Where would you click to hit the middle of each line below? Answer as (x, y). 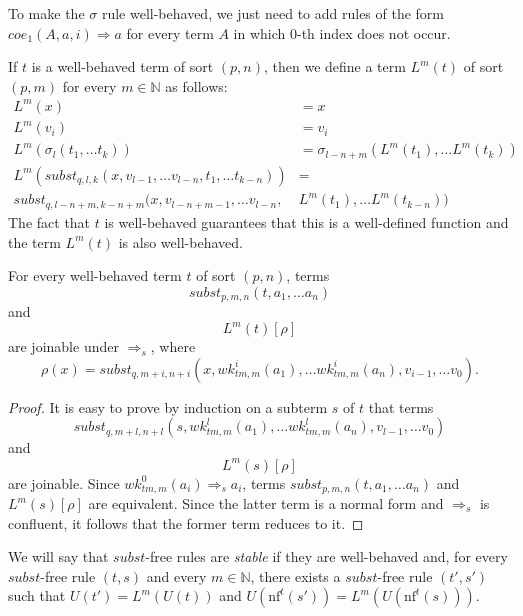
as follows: (196, 85)
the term (34, 241)
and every (176, 575)
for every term (170, 32)
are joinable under (63, 346)
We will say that (58, 556)
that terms (401, 406)
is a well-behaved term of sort (122, 66)
